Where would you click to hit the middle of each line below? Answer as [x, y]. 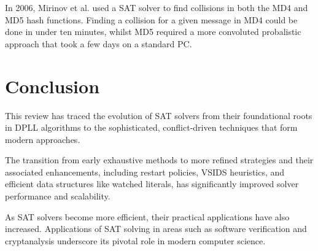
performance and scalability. [58, 196]
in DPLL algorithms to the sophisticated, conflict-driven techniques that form [151, 127]
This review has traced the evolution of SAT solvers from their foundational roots [159, 115]
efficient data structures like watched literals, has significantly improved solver [152, 184]
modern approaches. [43, 139]
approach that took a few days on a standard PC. [99, 43]
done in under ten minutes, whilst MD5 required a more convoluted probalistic [153, 32]
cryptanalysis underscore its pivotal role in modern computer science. [135, 240]
